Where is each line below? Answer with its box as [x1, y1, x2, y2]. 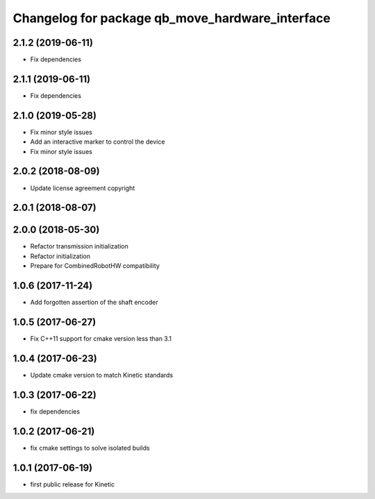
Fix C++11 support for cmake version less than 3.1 [30, 335, 172, 343]
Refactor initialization [30, 252, 90, 260]
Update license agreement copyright [30, 184, 135, 192]
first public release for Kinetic [30, 480, 115, 489]
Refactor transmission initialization [30, 242, 128, 251]
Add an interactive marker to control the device [30, 137, 165, 146]
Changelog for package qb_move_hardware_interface [12, 10, 331, 26]
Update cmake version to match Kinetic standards [30, 371, 174, 379]
